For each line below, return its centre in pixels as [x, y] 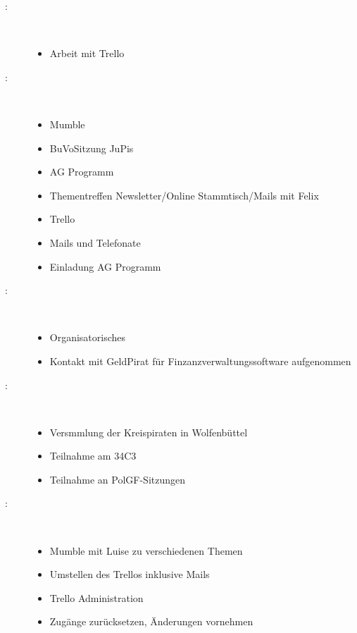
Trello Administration [96, 597]
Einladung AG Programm [105, 266]
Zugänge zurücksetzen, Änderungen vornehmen [151, 621]
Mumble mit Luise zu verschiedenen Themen [146, 550]
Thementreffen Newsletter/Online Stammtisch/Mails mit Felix [184, 195]
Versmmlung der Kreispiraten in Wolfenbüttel [149, 432]
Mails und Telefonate [95, 242]
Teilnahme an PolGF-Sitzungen [118, 479]
